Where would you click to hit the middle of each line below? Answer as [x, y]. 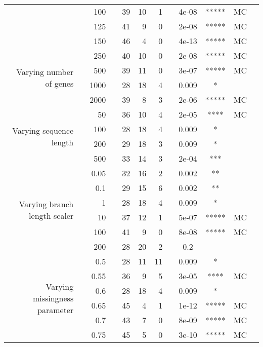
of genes [59, 83]
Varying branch [46, 204]
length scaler [51, 216]
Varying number [45, 72]
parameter [56, 310]
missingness [53, 298]
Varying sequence [43, 130]
